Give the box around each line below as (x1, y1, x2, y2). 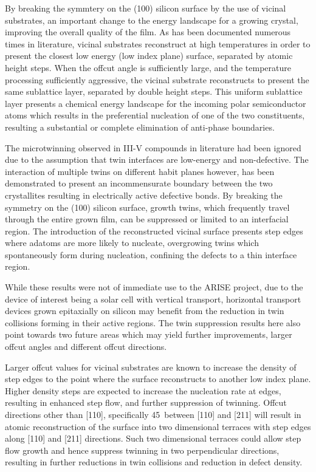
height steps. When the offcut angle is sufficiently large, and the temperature (5, 61, 291, 74)
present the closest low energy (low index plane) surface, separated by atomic (5, 49, 293, 62)
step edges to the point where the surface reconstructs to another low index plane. (5, 372, 311, 385)
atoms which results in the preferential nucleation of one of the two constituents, (5, 109, 305, 121)
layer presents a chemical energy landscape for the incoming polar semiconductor (5, 97, 306, 109)
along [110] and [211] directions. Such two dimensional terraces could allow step (5, 432, 301, 445)
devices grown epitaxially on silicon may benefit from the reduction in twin (5, 304, 284, 317)
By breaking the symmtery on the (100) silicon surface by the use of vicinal (5, 2, 286, 14)
